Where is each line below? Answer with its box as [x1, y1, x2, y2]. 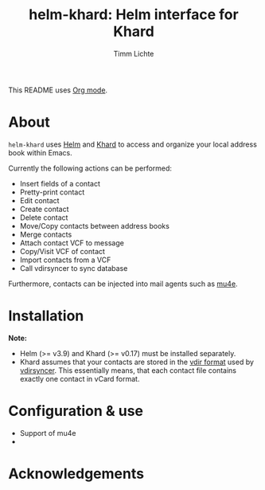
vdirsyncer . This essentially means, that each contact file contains [19, 365, 237, 375]
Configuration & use [8, 402, 143, 420]
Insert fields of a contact [19, 178, 101, 188]
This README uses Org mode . [8, 85, 108, 95]
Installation [8, 307, 84, 325]
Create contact [19, 204, 69, 214]
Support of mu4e [19, 428, 76, 437]
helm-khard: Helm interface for [29, 6, 239, 24]
